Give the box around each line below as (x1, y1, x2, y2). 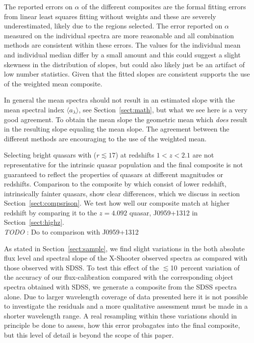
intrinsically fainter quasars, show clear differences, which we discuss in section (4, 188, 240, 198)
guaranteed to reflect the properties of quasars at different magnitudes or (4, 169, 224, 179)
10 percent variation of (170, 262, 240, 272)
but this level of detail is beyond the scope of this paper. (4, 330, 174, 340)
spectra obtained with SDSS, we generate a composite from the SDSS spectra (4, 282, 237, 292)
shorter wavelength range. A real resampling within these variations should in (4, 310, 237, 320)
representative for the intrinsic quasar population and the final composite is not (4, 159, 243, 169)
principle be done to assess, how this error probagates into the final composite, (4, 320, 240, 330)
